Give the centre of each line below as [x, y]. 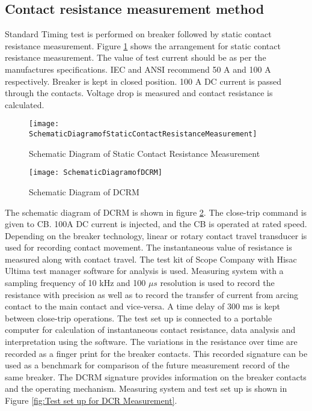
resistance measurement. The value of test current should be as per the [136, 57]
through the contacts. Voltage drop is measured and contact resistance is [139, 93]
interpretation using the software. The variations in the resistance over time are [151, 342]
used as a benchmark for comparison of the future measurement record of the [147, 365]
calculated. [25, 104]
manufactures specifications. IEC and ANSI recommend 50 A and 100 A [138, 69]
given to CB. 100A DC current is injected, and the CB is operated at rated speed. [156, 224]
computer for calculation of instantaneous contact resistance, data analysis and [150, 330]
